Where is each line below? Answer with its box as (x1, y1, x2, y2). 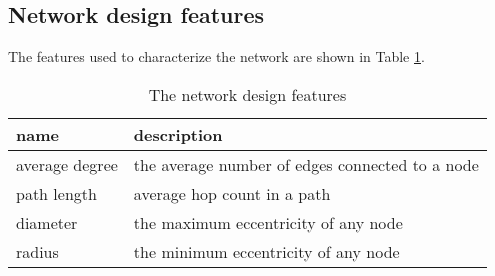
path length (16, 181, 97, 205)
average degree (16, 152, 118, 176)
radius (16, 239, 59, 263)
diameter (16, 210, 78, 234)
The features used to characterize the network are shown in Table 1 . (8, 46, 425, 67)
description (133, 122, 223, 146)
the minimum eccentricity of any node (133, 239, 400, 263)
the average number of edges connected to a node (133, 152, 479, 176)
